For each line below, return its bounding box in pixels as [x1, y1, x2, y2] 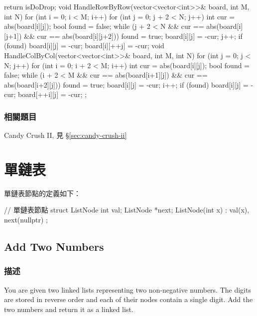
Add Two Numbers [4, 239, 104, 254]
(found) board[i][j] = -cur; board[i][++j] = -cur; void [4, 40, 164, 51]
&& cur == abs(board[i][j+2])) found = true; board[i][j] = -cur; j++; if [24, 30, 243, 41]
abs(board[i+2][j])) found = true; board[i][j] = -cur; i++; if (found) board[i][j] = [4, 79, 249, 90]
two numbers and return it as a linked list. [4, 304, 133, 314]
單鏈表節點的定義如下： [4, 188, 81, 198]
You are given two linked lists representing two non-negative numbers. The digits [4, 284, 251, 295]
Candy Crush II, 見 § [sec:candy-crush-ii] [4, 130, 127, 140]
